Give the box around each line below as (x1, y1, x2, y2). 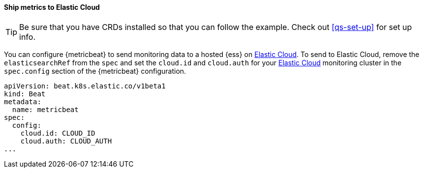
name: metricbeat (12, 105, 79, 114)
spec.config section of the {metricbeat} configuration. (4, 66, 186, 75)
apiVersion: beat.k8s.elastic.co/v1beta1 (4, 82, 166, 90)
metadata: (4, 97, 41, 106)
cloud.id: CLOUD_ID (20, 129, 95, 137)
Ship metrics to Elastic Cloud (4, 3, 100, 11)
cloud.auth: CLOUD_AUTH (20, 137, 112, 145)
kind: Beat (4, 89, 46, 98)
